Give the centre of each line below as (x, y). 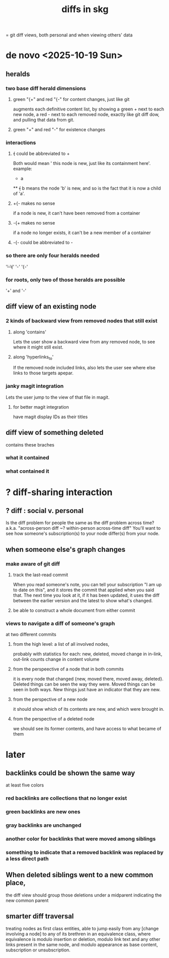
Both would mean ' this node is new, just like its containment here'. (82, 163)
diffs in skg (85, 9)
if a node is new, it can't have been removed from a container (76, 213)
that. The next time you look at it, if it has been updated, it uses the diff (86, 595)
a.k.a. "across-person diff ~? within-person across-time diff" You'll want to (83, 528)
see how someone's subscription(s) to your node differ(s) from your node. (83, 534)
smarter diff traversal (40, 916)
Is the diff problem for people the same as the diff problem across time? (80, 523)
